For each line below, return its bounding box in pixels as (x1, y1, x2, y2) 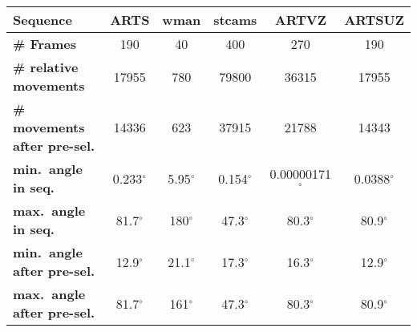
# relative (13, 58, 79, 76)
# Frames (13, 34, 77, 53)
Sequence (13, 10, 72, 29)
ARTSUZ (344, 10, 404, 29)
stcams (213, 10, 257, 29)
